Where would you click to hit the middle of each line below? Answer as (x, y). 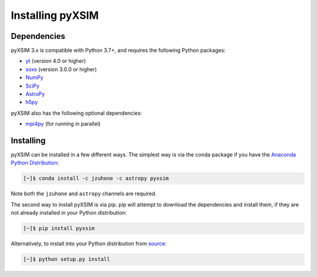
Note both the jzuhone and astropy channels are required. (84, 193)
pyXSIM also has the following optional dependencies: (76, 113)
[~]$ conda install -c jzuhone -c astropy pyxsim (96, 178)
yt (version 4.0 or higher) (56, 61)
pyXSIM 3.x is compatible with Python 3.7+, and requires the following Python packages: (118, 51)
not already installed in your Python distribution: (69, 213)
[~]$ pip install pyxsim (59, 228)
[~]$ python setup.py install (67, 259)
